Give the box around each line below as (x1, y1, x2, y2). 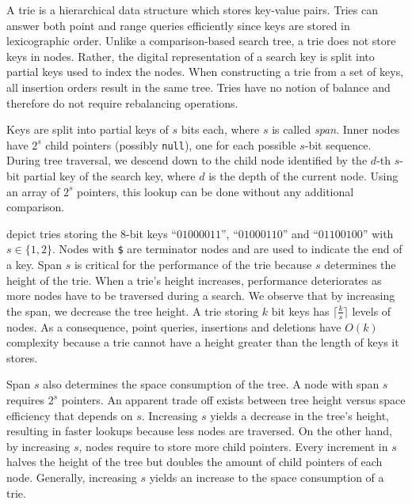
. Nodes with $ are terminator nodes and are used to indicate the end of (51, 241, 402, 257)
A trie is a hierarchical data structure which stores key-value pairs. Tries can (6, 2, 378, 17)
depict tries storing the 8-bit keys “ (6, 225, 177, 241)
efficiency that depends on (6, 407, 133, 423)
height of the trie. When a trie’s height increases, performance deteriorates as (6, 271, 382, 288)
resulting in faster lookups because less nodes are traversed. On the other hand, (6, 423, 392, 439)
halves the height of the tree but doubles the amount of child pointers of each (6, 453, 383, 470)
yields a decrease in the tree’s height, (210, 407, 390, 423)
